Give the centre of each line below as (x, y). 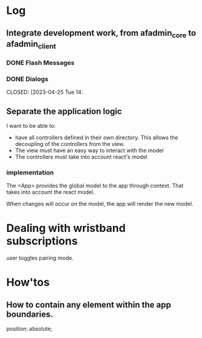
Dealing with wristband (66, 228)
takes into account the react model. (51, 192)
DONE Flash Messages (40, 62)
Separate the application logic (64, 111)
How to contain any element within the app (89, 304)
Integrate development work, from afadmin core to (101, 34)
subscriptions (42, 241)
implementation (30, 172)
